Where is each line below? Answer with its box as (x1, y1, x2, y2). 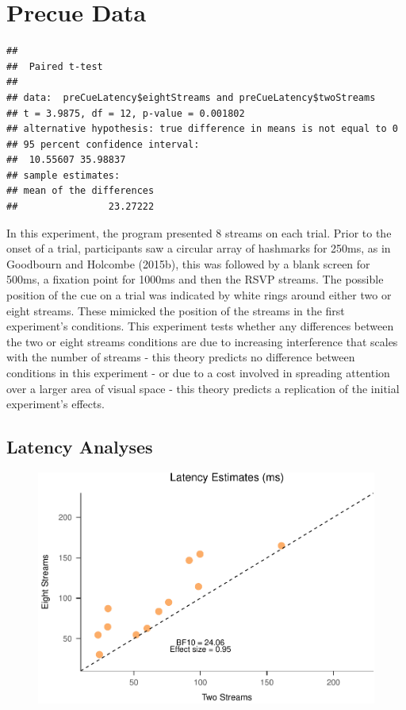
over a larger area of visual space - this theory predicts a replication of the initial (6, 380, 400, 396)
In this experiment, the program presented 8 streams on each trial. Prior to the (6, 224, 392, 241)
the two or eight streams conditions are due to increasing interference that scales (6, 333, 398, 349)
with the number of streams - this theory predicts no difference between (6, 349, 355, 365)
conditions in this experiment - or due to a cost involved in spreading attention (6, 365, 390, 380)
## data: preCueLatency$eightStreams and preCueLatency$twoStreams (6, 91, 376, 103)
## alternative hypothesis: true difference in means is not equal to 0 (6, 123, 398, 135)
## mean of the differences (6, 185, 155, 197)
